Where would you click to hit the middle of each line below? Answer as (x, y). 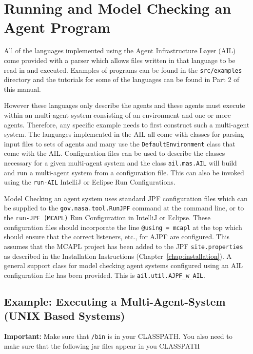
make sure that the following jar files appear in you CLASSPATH (102, 345)
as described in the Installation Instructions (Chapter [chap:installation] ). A (118, 256)
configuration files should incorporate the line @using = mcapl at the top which (123, 227)
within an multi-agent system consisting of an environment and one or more (117, 115)
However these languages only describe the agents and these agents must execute (125, 105)
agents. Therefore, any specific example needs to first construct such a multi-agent (127, 124)
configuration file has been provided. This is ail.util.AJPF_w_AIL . (105, 275)
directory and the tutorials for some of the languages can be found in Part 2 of (122, 79)
